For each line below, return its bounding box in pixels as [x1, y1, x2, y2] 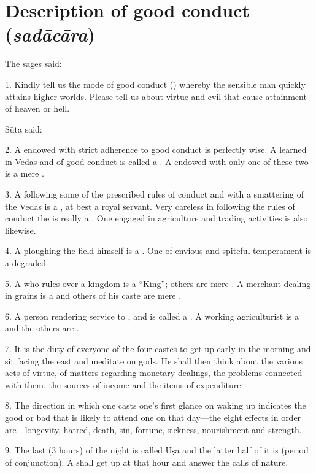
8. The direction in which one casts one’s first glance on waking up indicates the [5, 399, 306, 412]
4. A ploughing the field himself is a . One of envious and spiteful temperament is [5, 244, 311, 257]
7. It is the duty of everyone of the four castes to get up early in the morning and [5, 342, 311, 355]
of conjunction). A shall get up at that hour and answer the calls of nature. [5, 455, 288, 468]
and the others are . [5, 321, 79, 334]
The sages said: [5, 57, 62, 70]
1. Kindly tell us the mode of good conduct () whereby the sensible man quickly [5, 77, 306, 90]
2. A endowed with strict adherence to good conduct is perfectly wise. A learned [5, 143, 307, 156]
